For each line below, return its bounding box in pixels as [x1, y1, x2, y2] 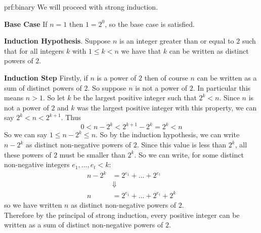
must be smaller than [59, 149, 125, 160]
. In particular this [193, 82, 251, 93]
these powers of [4, 149, 52, 160]
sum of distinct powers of [4, 82, 82, 93]
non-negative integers [4, 159, 70, 170]
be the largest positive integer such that [73, 92, 197, 103]
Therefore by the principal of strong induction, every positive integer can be [4, 209, 240, 220]
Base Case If [4, 18, 48, 29]
